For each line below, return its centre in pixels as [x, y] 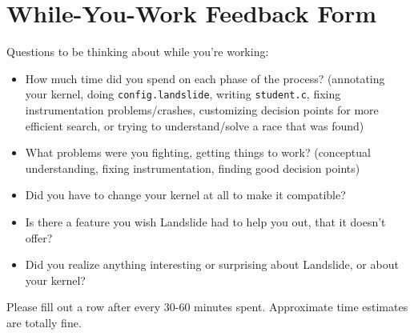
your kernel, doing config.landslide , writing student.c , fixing [183, 94]
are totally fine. [44, 322]
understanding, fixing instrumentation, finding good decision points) [193, 168]
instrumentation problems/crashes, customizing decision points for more [202, 109]
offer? [39, 237]
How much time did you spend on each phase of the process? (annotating [205, 78]
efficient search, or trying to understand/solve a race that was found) [195, 125]
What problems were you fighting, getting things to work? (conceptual [198, 152]
